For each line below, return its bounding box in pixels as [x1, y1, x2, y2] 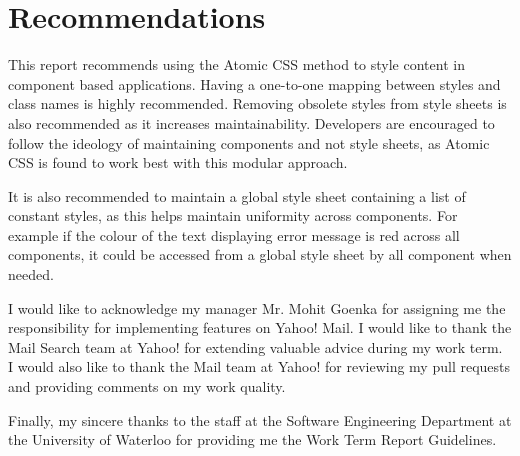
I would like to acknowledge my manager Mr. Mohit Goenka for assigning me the [8, 297, 506, 318]
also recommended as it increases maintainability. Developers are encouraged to [8, 112, 495, 133]
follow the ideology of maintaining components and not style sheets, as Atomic [8, 132, 490, 153]
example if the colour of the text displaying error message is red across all [8, 224, 460, 245]
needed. [8, 264, 54, 285]
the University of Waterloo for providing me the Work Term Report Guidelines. [8, 429, 497, 450]
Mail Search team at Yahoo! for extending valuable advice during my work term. [8, 336, 503, 357]
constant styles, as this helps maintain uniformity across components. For [8, 205, 458, 226]
